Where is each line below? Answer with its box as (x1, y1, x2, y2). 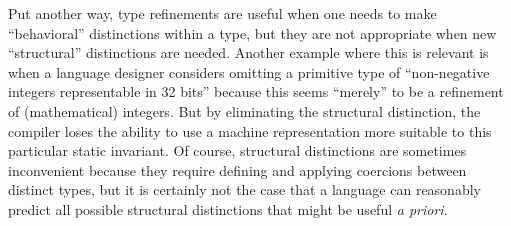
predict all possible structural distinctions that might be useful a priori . (8, 198, 448, 219)
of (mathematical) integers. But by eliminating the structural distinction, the (8, 100, 481, 121)
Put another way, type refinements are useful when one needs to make (8, 3, 437, 23)
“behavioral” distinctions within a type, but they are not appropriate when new (8, 22, 497, 43)
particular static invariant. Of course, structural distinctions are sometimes (8, 140, 467, 161)
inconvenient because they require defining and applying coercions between (8, 159, 467, 180)
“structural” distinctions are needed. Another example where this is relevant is (8, 42, 489, 63)
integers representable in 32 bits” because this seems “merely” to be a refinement (8, 81, 504, 102)
